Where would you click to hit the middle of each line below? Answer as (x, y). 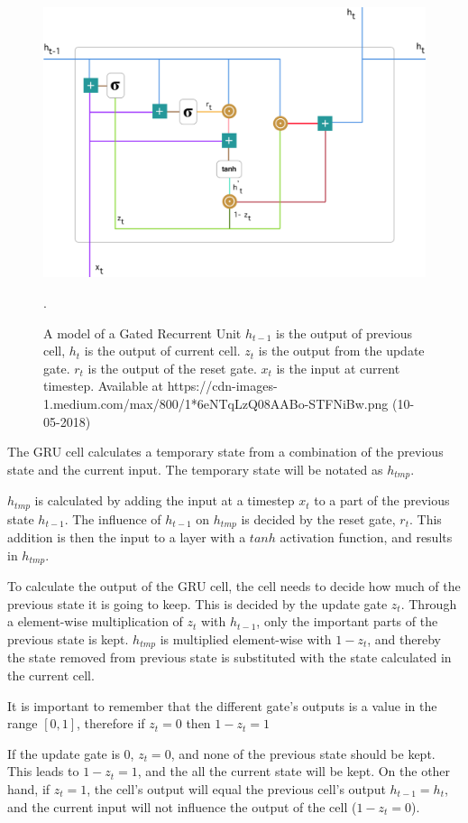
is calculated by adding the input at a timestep (165, 500)
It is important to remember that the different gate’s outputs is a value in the (222, 705)
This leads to (43, 771)
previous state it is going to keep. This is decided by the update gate (197, 603)
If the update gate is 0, (71, 753)
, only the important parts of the (347, 621)
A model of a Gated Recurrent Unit (142, 333)
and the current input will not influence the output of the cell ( (182, 806)
